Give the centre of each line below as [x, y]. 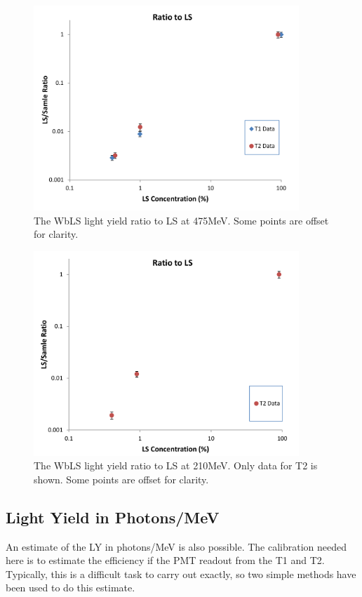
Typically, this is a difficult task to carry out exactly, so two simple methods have [181, 573]
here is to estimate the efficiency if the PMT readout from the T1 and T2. [165, 560]
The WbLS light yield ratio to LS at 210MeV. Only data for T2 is [176, 465]
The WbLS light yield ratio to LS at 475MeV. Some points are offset [181, 220]
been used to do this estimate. [71, 588]
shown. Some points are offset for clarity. [121, 479]
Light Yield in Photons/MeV [113, 517]
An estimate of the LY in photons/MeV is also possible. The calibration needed [176, 546]
